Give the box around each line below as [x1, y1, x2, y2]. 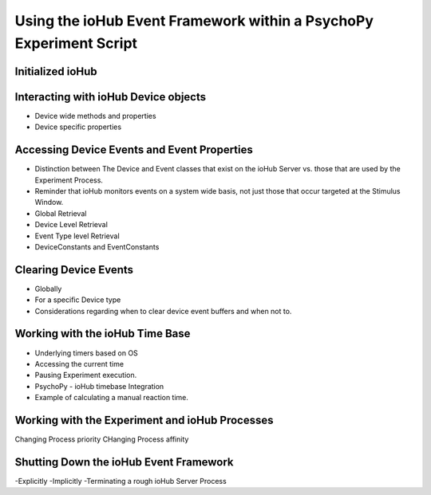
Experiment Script [14, 34, 138, 52]
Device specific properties [34, 122, 122, 132]
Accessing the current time [34, 359, 124, 368]
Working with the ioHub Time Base [14, 327, 191, 340]
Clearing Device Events [14, 263, 134, 277]
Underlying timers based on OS [34, 348, 139, 358]
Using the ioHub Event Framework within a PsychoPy [14, 12, 374, 29]
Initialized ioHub [14, 65, 97, 78]
